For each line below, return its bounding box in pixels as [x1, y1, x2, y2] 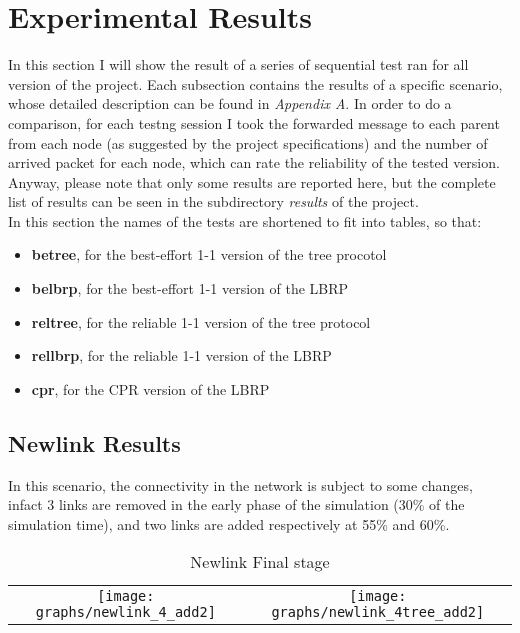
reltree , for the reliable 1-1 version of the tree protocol [31, 311, 371, 332]
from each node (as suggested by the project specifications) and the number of [8, 132, 488, 153]
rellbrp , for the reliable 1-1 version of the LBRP [31, 345, 332, 366]
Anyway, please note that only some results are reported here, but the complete [8, 171, 496, 192]
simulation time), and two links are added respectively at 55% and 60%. [8, 513, 450, 534]
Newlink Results [8, 427, 181, 458]
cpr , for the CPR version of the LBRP [31, 378, 270, 399]
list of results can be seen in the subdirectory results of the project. [8, 191, 419, 212]
